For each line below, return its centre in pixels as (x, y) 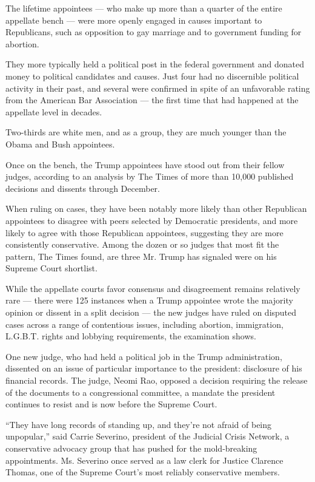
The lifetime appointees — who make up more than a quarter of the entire (144, 8)
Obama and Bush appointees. (60, 144)
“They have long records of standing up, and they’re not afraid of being (139, 424)
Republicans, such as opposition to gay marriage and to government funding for (154, 32)
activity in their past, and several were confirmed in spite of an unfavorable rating (158, 88)
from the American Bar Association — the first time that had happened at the (152, 100)
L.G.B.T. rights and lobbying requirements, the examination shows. (131, 336)
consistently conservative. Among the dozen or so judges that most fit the (142, 244)
